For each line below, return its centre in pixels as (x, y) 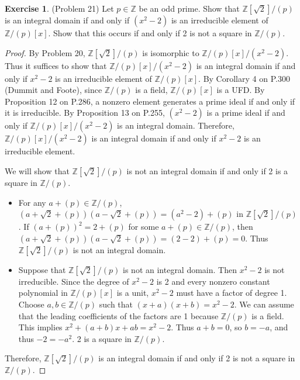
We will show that (37, 170)
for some (144, 227)
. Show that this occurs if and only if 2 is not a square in (150, 33)
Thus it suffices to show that (56, 65)
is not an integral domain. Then (180, 269)
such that (116, 304)
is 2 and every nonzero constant (213, 281)
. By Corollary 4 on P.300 (244, 78)
